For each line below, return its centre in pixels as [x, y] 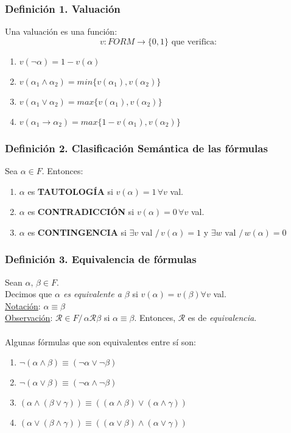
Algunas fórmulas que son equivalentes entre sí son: [100, 341]
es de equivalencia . [222, 318]
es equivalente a [92, 294]
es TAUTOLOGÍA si [70, 191]
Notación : [23, 305]
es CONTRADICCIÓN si [81, 212]
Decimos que [29, 294]
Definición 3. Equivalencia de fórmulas [101, 259]
